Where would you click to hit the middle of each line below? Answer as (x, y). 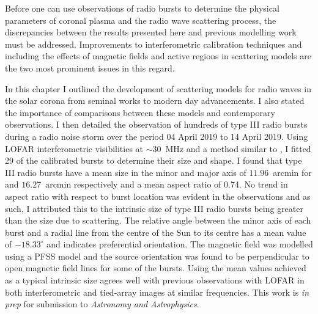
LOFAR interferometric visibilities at (74, 148)
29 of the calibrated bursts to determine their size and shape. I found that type (153, 160)
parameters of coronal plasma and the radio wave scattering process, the (141, 20)
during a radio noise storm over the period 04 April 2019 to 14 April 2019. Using (157, 136)
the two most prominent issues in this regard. (90, 68)
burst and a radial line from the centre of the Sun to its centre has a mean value (156, 232)
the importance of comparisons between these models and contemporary (140, 112)
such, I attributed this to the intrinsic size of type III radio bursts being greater (154, 208)
